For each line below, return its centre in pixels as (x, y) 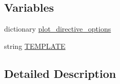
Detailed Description (60, 73)
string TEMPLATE (35, 46)
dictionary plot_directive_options (58, 29)
